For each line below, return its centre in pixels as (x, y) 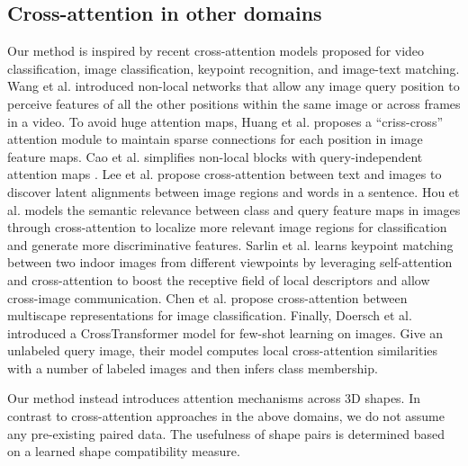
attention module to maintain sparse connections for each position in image (215, 139)
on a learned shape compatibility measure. (124, 451)
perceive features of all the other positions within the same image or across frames (234, 103)
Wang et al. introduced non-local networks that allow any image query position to (234, 86)
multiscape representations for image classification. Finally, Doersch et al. (210, 315)
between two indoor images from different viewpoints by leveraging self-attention (230, 262)
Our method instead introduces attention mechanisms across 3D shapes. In (214, 398)
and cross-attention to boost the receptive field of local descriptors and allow (219, 279)
